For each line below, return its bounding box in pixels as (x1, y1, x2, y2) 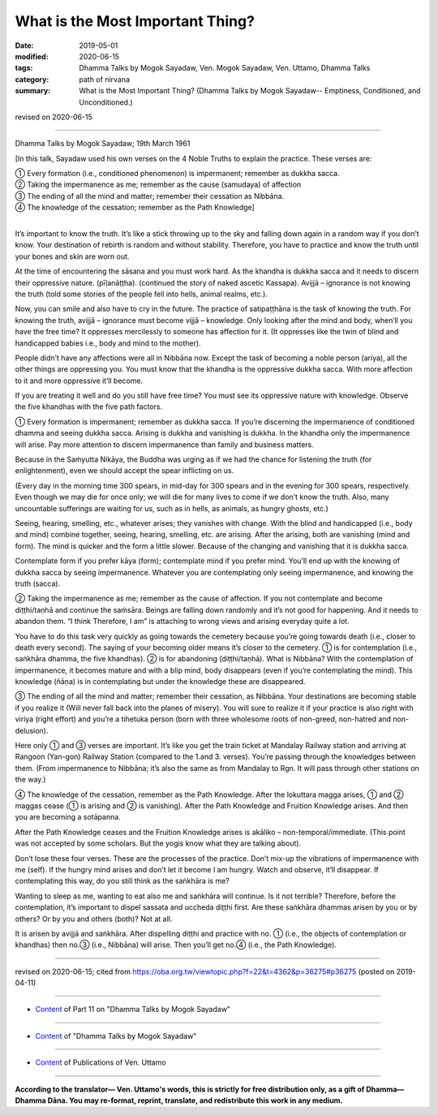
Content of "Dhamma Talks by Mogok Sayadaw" (35, 1031, 197, 1040)
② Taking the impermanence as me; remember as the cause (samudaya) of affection (15, 179, 302, 190)
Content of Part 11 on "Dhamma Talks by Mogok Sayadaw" (35, 1005, 231, 1014)
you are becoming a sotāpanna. (15, 812, 121, 822)
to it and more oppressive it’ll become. (15, 376, 144, 385)
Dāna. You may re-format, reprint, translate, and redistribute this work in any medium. (47, 1096, 344, 1105)
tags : (15, 63, 33, 73)
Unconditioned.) (79, 97, 133, 107)
